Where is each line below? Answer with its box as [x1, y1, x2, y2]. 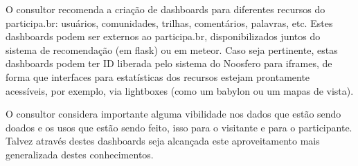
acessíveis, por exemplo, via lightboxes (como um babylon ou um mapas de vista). [6, 83, 354, 98]
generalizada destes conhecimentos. [6, 147, 154, 161]
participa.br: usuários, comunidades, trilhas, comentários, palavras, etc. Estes [6, 15, 333, 30]
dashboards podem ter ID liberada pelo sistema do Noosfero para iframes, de [6, 56, 332, 71]
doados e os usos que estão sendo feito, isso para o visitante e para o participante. [6, 120, 352, 134]
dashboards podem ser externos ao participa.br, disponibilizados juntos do [6, 29, 321, 44]
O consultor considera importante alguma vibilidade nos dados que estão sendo [6, 107, 341, 121]
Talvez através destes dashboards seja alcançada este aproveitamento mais [6, 133, 320, 148]
